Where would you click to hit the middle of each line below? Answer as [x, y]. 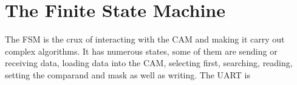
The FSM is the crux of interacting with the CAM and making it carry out [145, 39]
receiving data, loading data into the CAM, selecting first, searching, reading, [149, 63]
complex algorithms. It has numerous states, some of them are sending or [141, 51]
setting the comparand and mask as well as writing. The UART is [128, 74]
